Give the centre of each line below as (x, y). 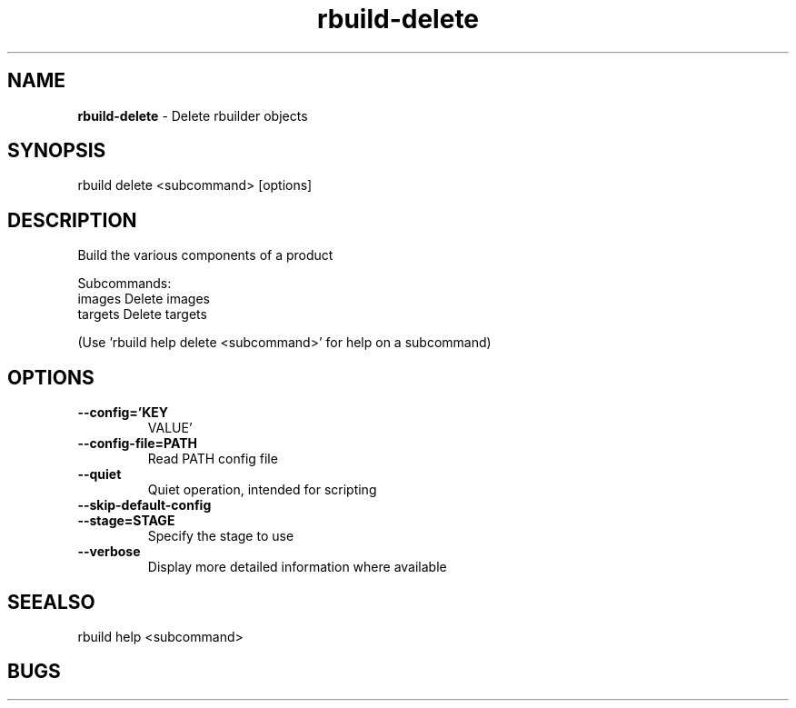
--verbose (109, 552)
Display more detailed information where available (297, 567)
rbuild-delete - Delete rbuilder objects (193, 115)
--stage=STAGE (126, 521)
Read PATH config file (213, 459)
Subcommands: (124, 284)
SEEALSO (51, 602)
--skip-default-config (144, 505)
